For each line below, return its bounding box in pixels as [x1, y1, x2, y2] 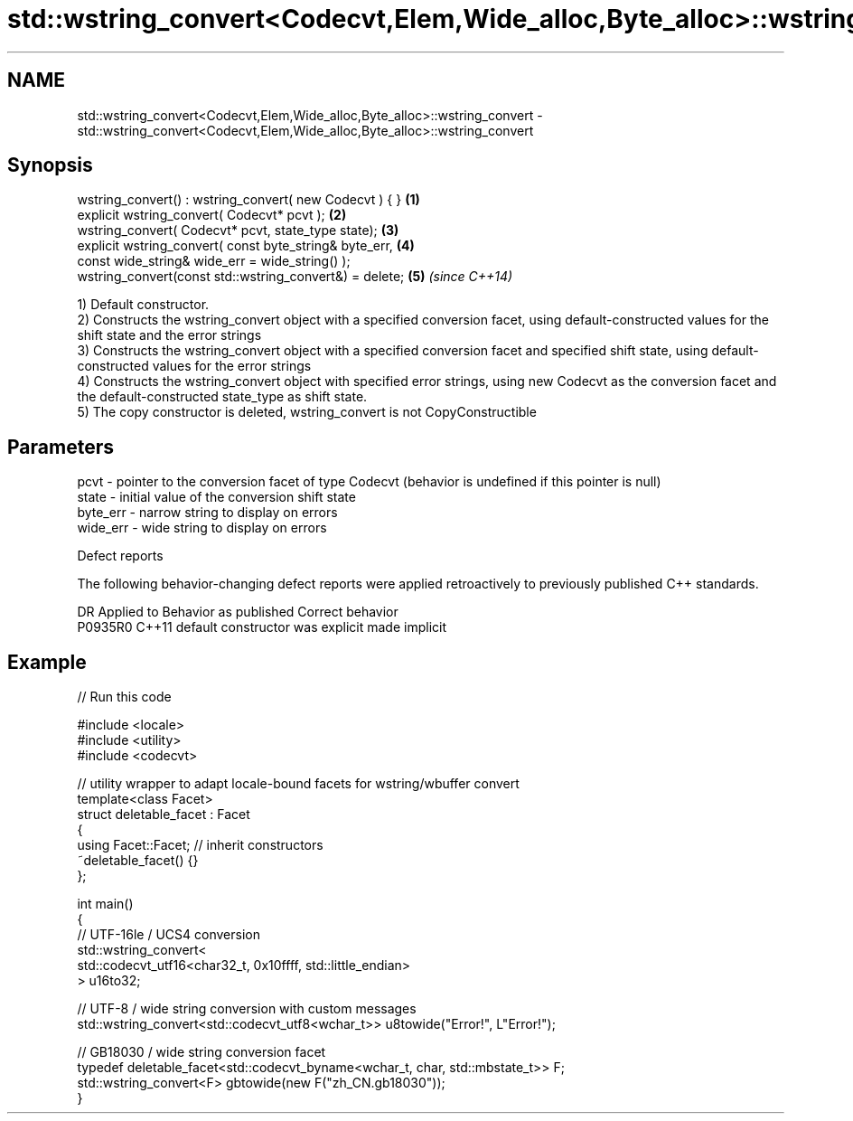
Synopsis [7, 154, 93, 177]
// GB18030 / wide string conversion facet [77, 1044, 326, 1060]
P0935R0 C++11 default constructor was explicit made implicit [77, 619, 447, 636]
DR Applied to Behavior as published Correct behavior [77, 604, 398, 620]
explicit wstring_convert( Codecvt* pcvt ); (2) [77, 207, 347, 223]
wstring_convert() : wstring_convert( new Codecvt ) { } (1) [77, 192, 420, 208]
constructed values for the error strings [77, 358, 312, 374]
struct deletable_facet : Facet [77, 806, 250, 823]
